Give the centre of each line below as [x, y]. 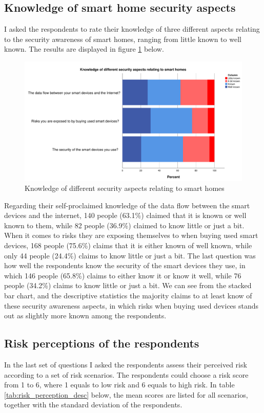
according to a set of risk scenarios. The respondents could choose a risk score [126, 374]
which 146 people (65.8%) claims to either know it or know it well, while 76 [123, 275]
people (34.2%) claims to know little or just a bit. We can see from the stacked [128, 285]
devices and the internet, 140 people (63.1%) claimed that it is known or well [125, 215]
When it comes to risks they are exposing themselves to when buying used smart [131, 235]
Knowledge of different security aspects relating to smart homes [125, 188]
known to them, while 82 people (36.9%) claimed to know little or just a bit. [124, 225]
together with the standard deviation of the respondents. [93, 405]
